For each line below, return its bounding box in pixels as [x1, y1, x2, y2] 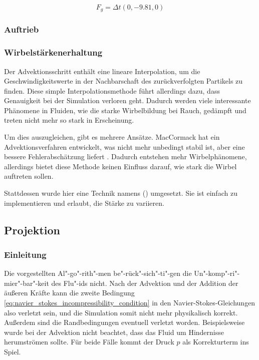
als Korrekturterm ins [182, 336, 249, 347]
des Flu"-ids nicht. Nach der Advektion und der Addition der [51, 277, 238, 288]
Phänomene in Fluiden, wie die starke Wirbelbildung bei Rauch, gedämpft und [4, 105, 246, 115]
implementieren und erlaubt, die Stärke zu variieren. [4, 197, 164, 208]
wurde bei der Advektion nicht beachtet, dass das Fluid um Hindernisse [4, 326, 224, 337]
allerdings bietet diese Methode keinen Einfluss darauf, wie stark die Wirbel [4, 161, 237, 171]
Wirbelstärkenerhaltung [4, 46, 103, 59]
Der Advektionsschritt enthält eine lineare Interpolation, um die [4, 66, 200, 76]
